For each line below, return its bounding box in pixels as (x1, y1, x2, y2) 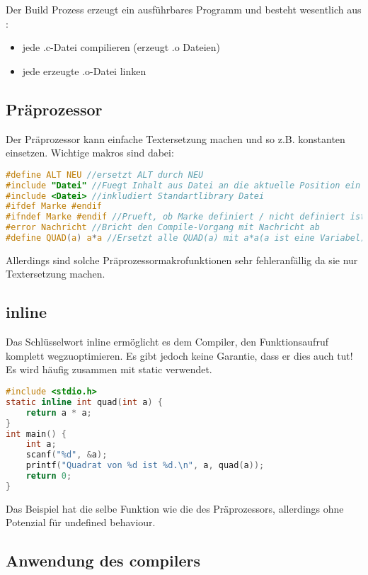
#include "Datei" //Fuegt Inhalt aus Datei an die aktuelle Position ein (6, 180, 361, 190)
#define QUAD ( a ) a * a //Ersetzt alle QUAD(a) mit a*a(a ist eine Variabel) (6, 233, 366, 244)
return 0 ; (25, 471, 72, 482)
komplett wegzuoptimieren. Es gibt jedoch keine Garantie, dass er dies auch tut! (6, 348, 353, 363)
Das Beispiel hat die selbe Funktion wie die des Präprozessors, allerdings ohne (6, 501, 344, 516)
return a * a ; (25, 407, 92, 418)
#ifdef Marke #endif (6, 201, 103, 212)
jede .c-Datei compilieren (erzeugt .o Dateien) (22, 40, 221, 55)
